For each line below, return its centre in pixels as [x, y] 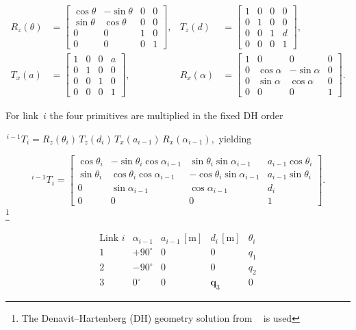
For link [22, 115]
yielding [235, 138]
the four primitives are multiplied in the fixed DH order [166, 115]
